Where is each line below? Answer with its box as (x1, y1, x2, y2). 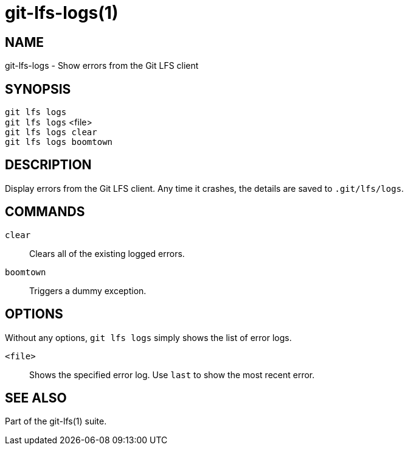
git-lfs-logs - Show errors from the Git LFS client (5, 60, 199, 71)
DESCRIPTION (5, 157, 92, 173)
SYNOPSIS (5, 81, 71, 97)
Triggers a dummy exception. (29, 285, 147, 296)
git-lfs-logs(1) (5, 2, 119, 23)
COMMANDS (5, 204, 85, 220)
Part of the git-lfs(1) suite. (5, 416, 107, 427)
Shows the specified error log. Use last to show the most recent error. (29, 369, 315, 380)
